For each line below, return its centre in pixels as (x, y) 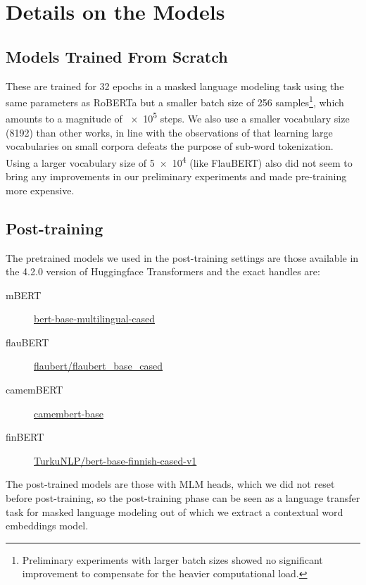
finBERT (25, 437)
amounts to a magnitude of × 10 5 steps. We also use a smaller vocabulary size (178, 118)
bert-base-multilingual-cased (95, 319)
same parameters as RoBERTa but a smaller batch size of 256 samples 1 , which (175, 101)
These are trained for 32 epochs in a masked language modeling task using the (175, 86)
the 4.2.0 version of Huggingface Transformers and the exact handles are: (163, 271)
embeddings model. (47, 526)
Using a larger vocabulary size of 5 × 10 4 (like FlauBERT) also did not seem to (179, 161)
